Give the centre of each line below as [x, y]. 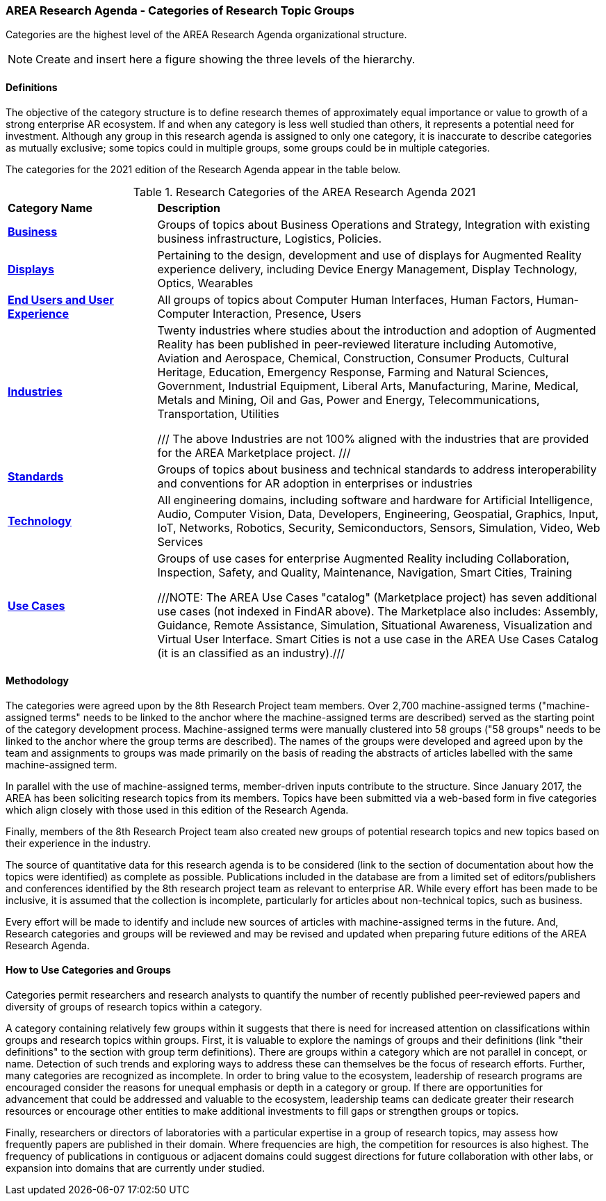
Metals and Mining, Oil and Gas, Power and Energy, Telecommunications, [349, 400]
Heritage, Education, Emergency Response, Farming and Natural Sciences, [353, 372]
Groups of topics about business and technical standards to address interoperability [377, 469]
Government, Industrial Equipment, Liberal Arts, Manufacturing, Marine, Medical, [368, 386]
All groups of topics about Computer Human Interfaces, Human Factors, [345, 299]
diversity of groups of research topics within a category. [134, 1007]
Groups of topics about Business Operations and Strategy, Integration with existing [374, 224]
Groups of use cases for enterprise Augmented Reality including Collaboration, [363, 558]
